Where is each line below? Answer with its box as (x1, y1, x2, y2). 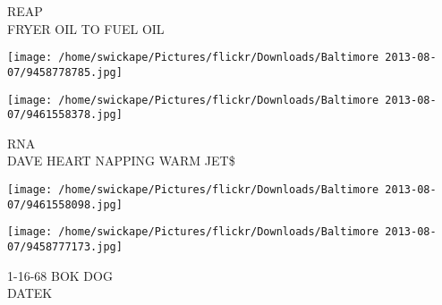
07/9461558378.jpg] (7, 108, 123, 122)
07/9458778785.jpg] (7, 65, 123, 79)
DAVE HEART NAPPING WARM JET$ (7, 151, 235, 170)
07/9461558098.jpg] (7, 198, 123, 211)
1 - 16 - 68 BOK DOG (7, 266, 113, 284)
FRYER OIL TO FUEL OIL (7, 19, 165, 38)
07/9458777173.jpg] (7, 240, 123, 253)
